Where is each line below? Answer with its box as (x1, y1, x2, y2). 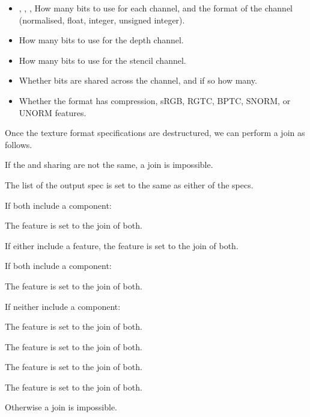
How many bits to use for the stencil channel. (19, 54, 186, 66)
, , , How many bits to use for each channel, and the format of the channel (19, 2, 293, 14)
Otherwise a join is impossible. (5, 401, 118, 413)
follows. (5, 138, 32, 150)
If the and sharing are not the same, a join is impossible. (5, 158, 213, 171)
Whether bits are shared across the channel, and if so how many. (19, 74, 257, 87)
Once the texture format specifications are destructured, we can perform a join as (5, 126, 305, 139)
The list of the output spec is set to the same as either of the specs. (5, 178, 254, 191)
